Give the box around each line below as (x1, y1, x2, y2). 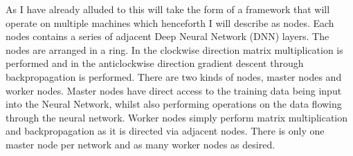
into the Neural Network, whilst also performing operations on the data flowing (6, 97, 342, 111)
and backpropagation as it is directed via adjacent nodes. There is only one (6, 124, 325, 138)
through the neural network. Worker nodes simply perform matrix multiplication (6, 110, 348, 124)
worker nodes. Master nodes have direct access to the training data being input (6, 83, 342, 97)
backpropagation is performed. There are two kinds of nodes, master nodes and (6, 69, 342, 84)
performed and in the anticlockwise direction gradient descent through (6, 56, 304, 70)
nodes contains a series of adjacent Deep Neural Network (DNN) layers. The (6, 29, 329, 43)
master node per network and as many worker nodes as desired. (6, 137, 275, 151)
